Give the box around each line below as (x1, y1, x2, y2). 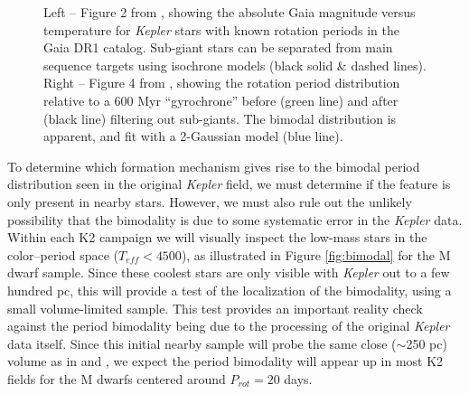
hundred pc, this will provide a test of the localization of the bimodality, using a (7, 280, 452, 299)
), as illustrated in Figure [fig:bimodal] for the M (181, 245, 451, 264)
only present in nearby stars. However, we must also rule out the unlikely (7, 192, 412, 211)
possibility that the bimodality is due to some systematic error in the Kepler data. (7, 210, 463, 229)
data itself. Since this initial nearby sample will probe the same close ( (7, 333, 397, 352)
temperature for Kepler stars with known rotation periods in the (43, 20, 399, 39)
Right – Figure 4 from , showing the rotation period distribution (43, 73, 400, 92)
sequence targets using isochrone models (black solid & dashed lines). (43, 55, 427, 74)
